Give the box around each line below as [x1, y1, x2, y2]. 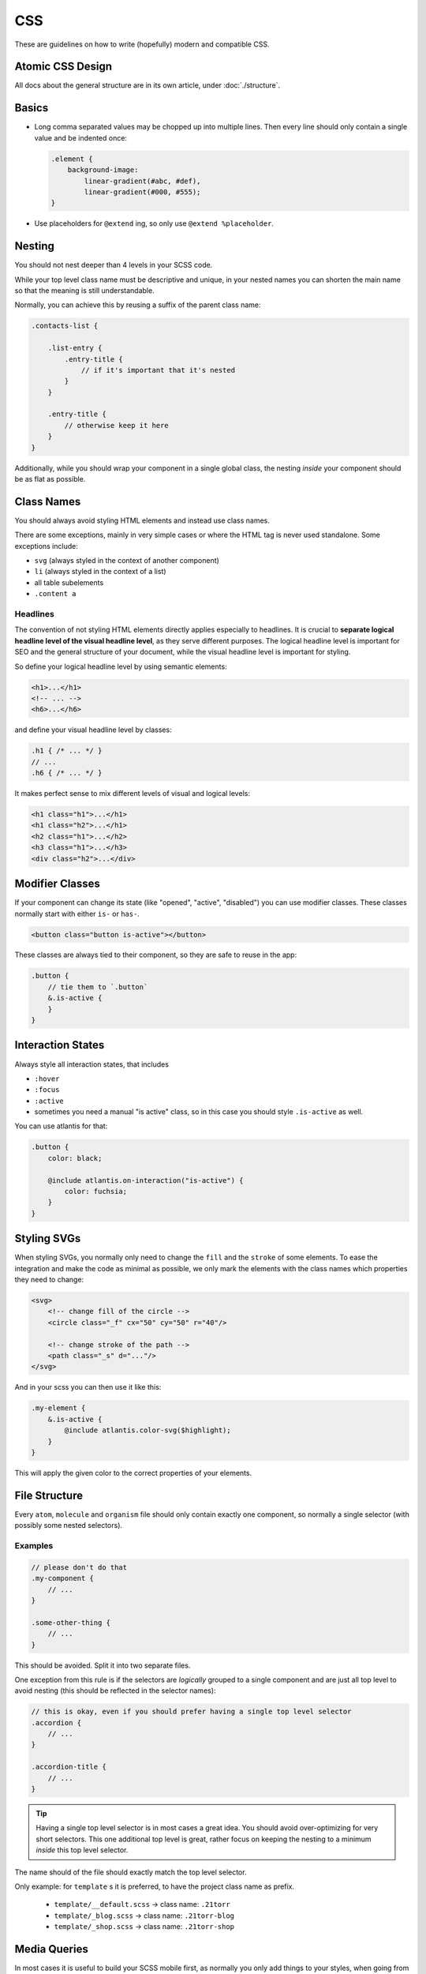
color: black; [47, 1154, 103, 1162]
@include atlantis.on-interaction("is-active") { [47, 1176, 244, 1184]
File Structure [14, 1488, 83, 1502]
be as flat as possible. [14, 475, 86, 484]
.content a [34, 589, 77, 599]
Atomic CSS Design [14, 60, 113, 73]
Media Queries [14, 1942, 88, 1956]
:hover [34, 1074, 60, 1083]
